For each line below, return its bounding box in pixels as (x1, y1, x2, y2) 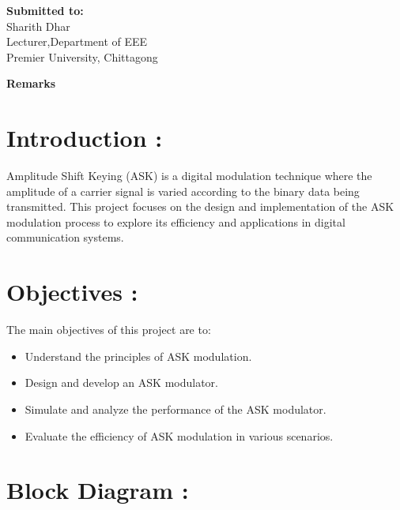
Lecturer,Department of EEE (6, 33, 148, 50)
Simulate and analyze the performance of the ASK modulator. (25, 400, 326, 417)
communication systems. (6, 229, 124, 246)
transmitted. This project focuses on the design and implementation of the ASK (6, 198, 394, 215)
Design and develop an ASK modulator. (25, 374, 218, 391)
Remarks (6, 75, 56, 92)
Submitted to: (6, 2, 84, 18)
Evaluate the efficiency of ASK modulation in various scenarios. (25, 427, 334, 444)
